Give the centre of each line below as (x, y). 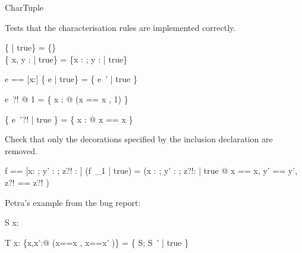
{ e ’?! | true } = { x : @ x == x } (69, 119)
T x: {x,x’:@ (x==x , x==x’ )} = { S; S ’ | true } (97, 242)
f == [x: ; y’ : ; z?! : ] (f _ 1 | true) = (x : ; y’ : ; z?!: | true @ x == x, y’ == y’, (151, 171)
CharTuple (24, 7)
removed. (21, 150)
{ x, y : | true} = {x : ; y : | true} (66, 59)
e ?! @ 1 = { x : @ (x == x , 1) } (67, 99)
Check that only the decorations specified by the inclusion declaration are (139, 139)
